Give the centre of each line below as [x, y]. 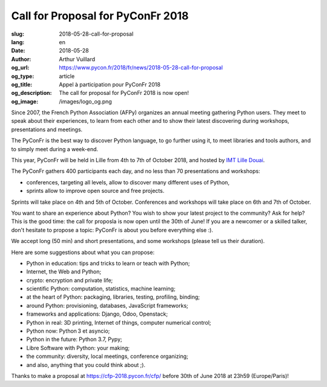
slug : [18, 34]
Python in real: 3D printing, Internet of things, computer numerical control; [119, 322]
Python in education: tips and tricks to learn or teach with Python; [108, 263]
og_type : [23, 76]
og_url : [20, 68]
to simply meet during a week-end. [55, 149]
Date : [18, 51]
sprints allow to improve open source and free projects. [95, 191]
